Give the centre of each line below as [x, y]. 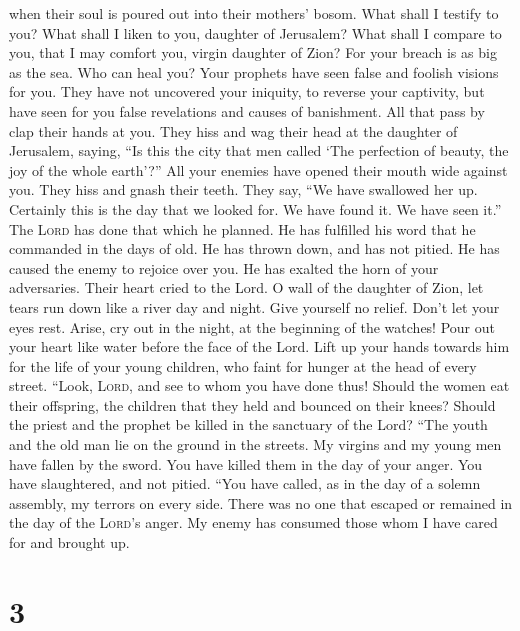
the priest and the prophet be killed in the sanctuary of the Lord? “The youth [248, 424]
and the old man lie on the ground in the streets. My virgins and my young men [255, 444]
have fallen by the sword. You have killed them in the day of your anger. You [246, 463]
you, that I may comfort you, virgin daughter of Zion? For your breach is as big [253, 52]
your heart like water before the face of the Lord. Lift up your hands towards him [259, 346]
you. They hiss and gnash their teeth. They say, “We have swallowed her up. [243, 189]
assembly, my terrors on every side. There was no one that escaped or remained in [261, 502]
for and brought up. [69, 542]
